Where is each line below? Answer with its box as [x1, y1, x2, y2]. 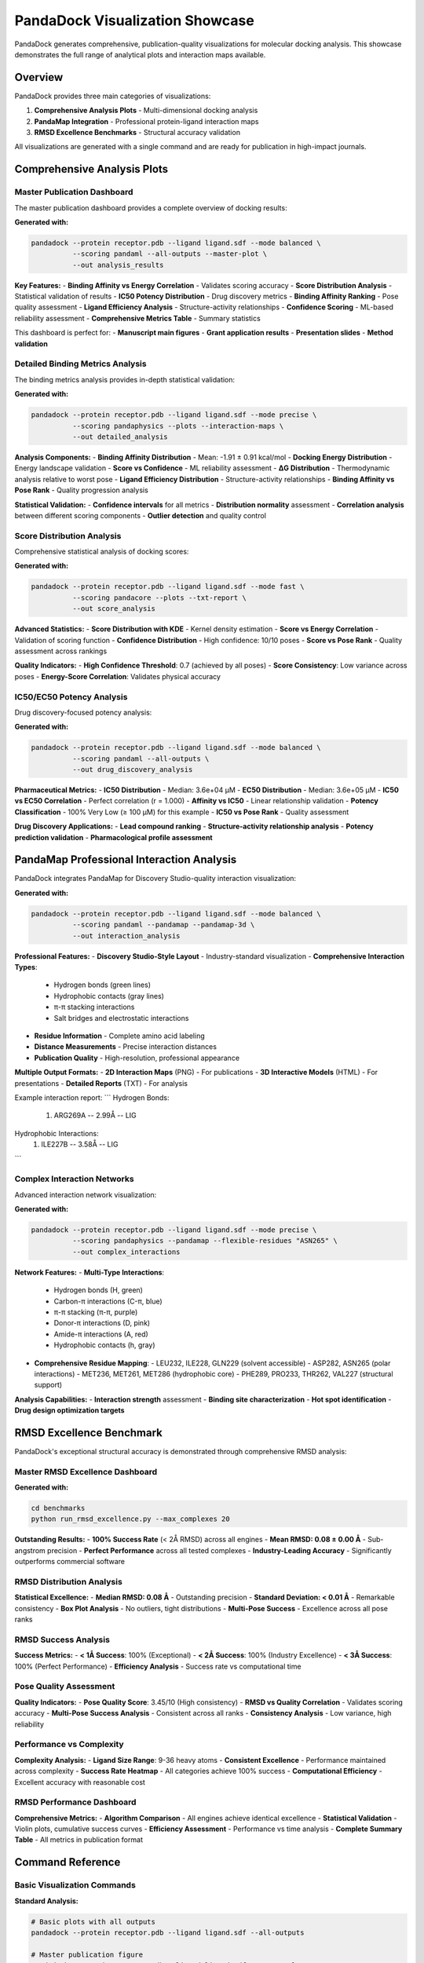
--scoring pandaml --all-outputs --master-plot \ [71, 250, 268, 258]
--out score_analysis [71, 605, 156, 613]
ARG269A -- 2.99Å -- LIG [53, 1111, 137, 1120]
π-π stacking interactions [53, 1002, 135, 1012]
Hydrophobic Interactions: [14, 1128, 100, 1138]
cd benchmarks [31, 1504, 86, 1513]
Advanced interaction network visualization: [14, 1190, 157, 1199]
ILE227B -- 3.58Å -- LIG [41, 1139, 119, 1150]
